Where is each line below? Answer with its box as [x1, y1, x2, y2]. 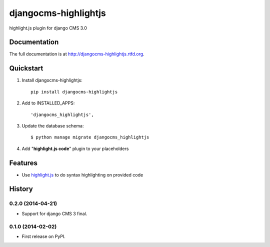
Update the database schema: [21, 122, 84, 128]
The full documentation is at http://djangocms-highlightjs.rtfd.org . [9, 51, 144, 57]
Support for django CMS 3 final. [21, 210, 87, 216]
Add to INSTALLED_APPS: [21, 100, 75, 106]
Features [9, 158, 37, 167]
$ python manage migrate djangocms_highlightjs [30, 134, 149, 140]
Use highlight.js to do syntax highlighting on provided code [21, 171, 143, 177]
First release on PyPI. [21, 233, 66, 239]
